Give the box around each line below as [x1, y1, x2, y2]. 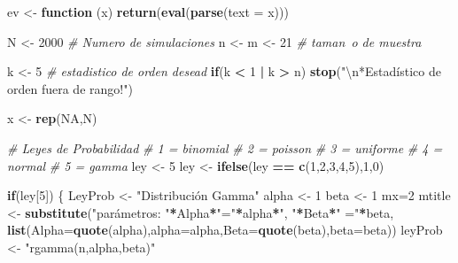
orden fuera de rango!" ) [7, 79, 133, 97]
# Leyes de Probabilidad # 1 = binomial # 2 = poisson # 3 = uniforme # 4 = [7, 138, 443, 157]
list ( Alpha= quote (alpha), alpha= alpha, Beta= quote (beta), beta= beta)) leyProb [7, 220, 443, 239]
